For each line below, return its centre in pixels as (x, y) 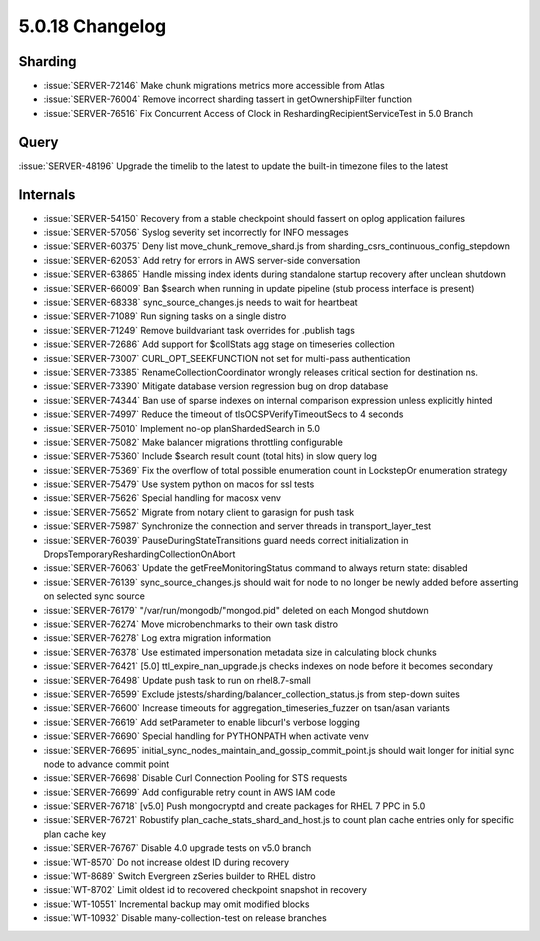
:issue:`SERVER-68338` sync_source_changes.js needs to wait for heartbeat (201, 302)
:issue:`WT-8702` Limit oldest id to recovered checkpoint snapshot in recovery (205, 890)
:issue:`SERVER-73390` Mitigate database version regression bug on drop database (216, 386)
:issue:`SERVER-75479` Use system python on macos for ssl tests (179, 484)
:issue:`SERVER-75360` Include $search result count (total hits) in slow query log (210, 456)
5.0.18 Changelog (92, 26)
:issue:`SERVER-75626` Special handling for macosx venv (162, 498)
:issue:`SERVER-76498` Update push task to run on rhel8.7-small (177, 680)
